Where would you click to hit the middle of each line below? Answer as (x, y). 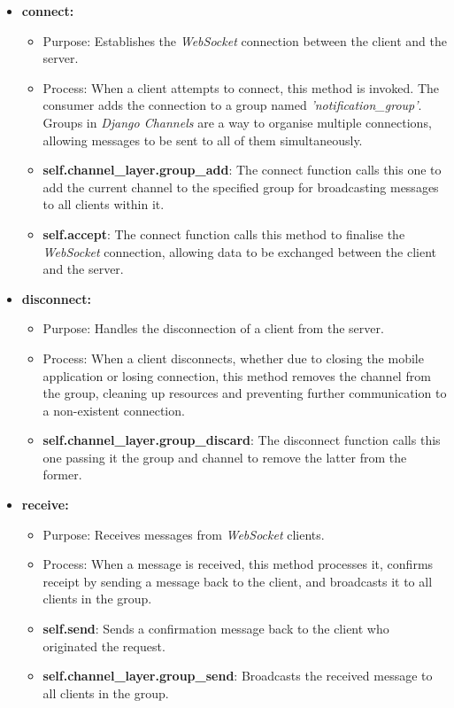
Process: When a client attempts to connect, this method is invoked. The (241, 87)
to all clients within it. (104, 204)
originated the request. (104, 646)
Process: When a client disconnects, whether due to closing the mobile (233, 358)
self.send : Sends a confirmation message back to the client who (216, 629)
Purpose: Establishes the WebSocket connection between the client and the (245, 40)
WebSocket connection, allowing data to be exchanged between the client (239, 251)
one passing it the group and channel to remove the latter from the (225, 457)
